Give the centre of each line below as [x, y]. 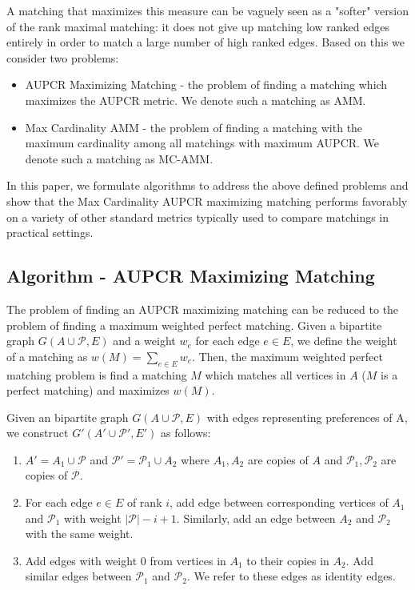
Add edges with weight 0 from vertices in [126, 560]
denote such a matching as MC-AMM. [119, 158]
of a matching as [47, 356]
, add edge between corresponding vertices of [279, 502]
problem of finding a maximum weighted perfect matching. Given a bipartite [194, 325]
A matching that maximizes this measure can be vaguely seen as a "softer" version [207, 10]
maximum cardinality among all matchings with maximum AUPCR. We [202, 143]
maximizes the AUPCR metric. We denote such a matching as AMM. [196, 100]
